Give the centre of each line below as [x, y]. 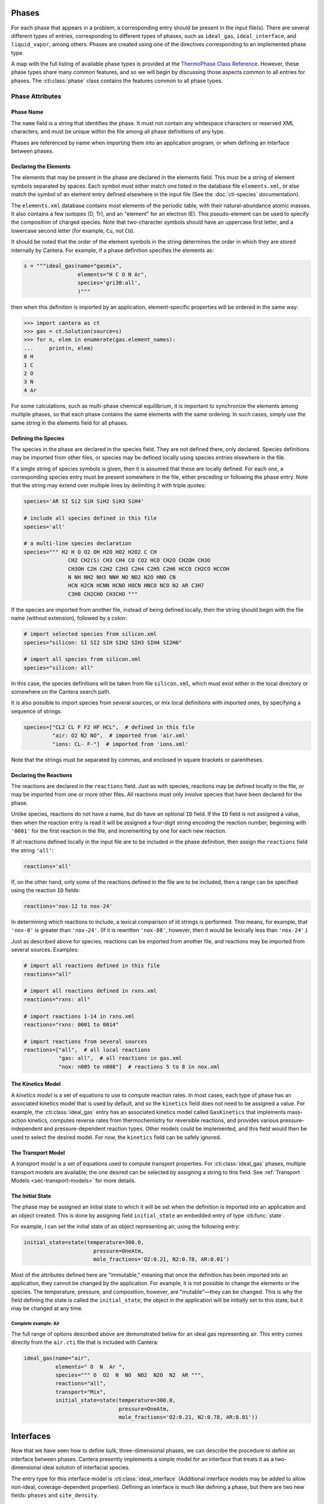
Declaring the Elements [41, 166]
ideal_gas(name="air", [57, 1358]
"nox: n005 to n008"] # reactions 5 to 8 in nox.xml [139, 1067]
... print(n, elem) [59, 348]
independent [27, 1129]
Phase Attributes [36, 96]
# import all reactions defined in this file [92, 966]
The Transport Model [38, 1153]
